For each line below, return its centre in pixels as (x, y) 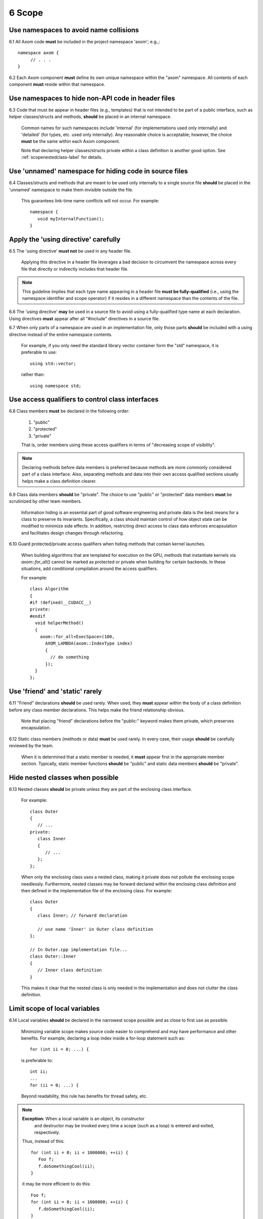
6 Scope (26, 13)
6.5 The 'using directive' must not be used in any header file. (70, 251)
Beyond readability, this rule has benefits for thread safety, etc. (84, 1096)
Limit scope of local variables (54, 1009)
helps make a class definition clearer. (59, 481)
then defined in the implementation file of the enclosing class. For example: (97, 890)
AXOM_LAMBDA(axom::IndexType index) (89, 643)
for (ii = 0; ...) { (54, 1085)
